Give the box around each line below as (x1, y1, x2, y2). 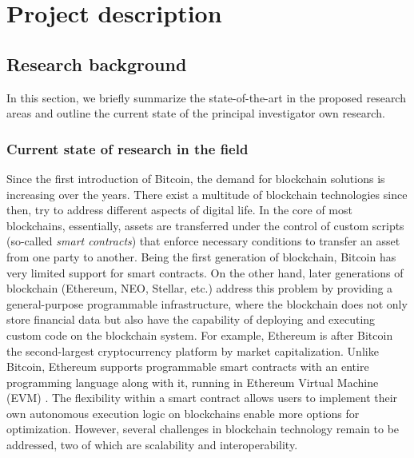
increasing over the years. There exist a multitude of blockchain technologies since (6, 185, 408, 202)
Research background (6, 51, 187, 76)
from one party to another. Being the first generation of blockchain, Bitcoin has (6, 248, 396, 265)
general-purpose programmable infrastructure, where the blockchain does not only (6, 295, 408, 312)
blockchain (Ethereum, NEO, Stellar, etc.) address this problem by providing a (6, 280, 393, 297)
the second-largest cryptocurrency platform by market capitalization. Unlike (6, 342, 379, 359)
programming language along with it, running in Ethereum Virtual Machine (6, 373, 379, 390)
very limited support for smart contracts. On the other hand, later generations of (6, 264, 404, 281)
